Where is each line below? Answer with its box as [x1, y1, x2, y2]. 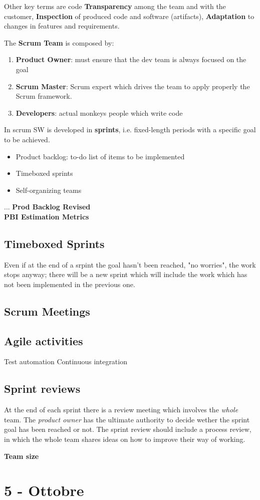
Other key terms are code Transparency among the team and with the [4, 1, 226, 11]
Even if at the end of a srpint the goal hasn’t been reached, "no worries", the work [4, 259, 256, 270]
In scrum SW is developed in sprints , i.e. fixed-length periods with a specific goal [4, 124, 256, 135]
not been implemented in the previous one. [4, 279, 135, 289]
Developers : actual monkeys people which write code [16, 107, 183, 118]
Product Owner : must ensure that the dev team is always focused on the [16, 54, 246, 65]
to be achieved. [4, 134, 50, 144]
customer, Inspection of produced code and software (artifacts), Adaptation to [4, 11, 254, 21]
